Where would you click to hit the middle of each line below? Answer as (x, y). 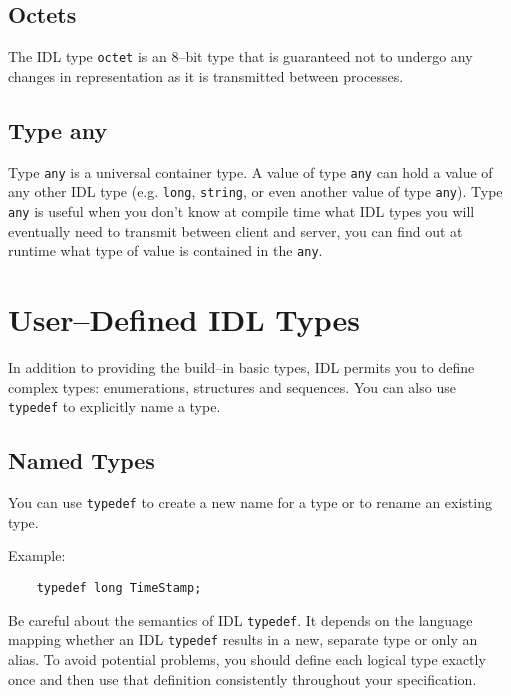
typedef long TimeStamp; (119, 587)
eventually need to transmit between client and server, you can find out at (235, 230)
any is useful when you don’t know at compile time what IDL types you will (241, 210)
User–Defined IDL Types (184, 319)
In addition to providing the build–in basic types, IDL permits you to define (241, 367)
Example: (37, 555)
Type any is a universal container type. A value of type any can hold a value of (250, 171)
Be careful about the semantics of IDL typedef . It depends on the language (240, 619)
